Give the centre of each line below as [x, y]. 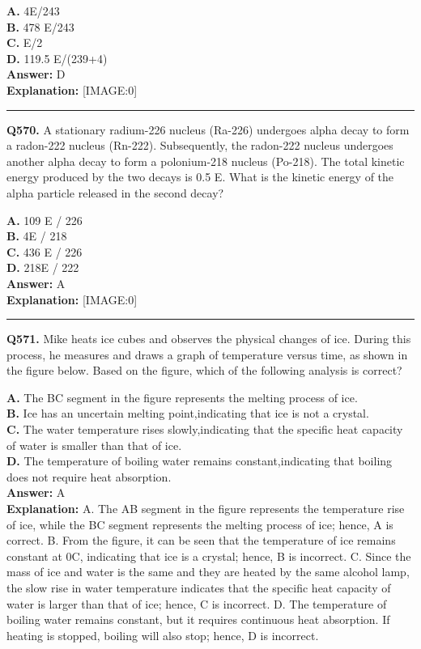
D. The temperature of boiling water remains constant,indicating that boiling [200, 461]
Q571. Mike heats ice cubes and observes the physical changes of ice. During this [209, 339]
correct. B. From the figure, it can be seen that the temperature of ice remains [201, 540]
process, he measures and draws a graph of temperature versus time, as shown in [207, 354]
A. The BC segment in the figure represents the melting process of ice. [182, 397]
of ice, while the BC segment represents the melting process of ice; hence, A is [200, 524]
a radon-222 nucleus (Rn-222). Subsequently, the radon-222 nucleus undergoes [200, 145]
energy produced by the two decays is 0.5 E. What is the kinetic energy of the [200, 177]
